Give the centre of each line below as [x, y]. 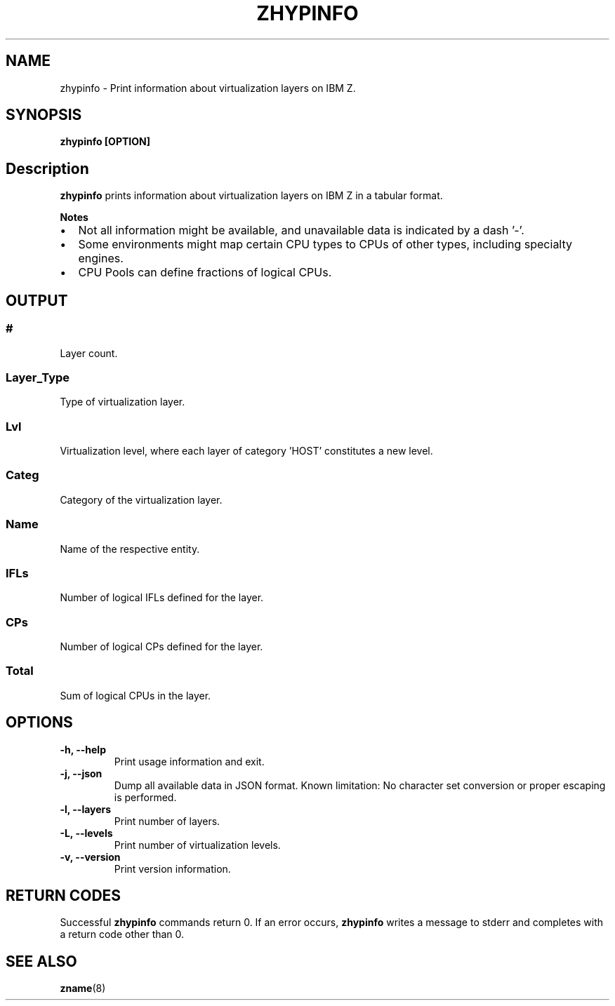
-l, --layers [86, 809]
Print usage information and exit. [189, 761]
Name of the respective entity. [130, 549]
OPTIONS [39, 723]
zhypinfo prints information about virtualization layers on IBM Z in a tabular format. [251, 196]
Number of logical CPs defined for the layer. [161, 646]
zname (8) [83, 988]
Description [47, 168]
